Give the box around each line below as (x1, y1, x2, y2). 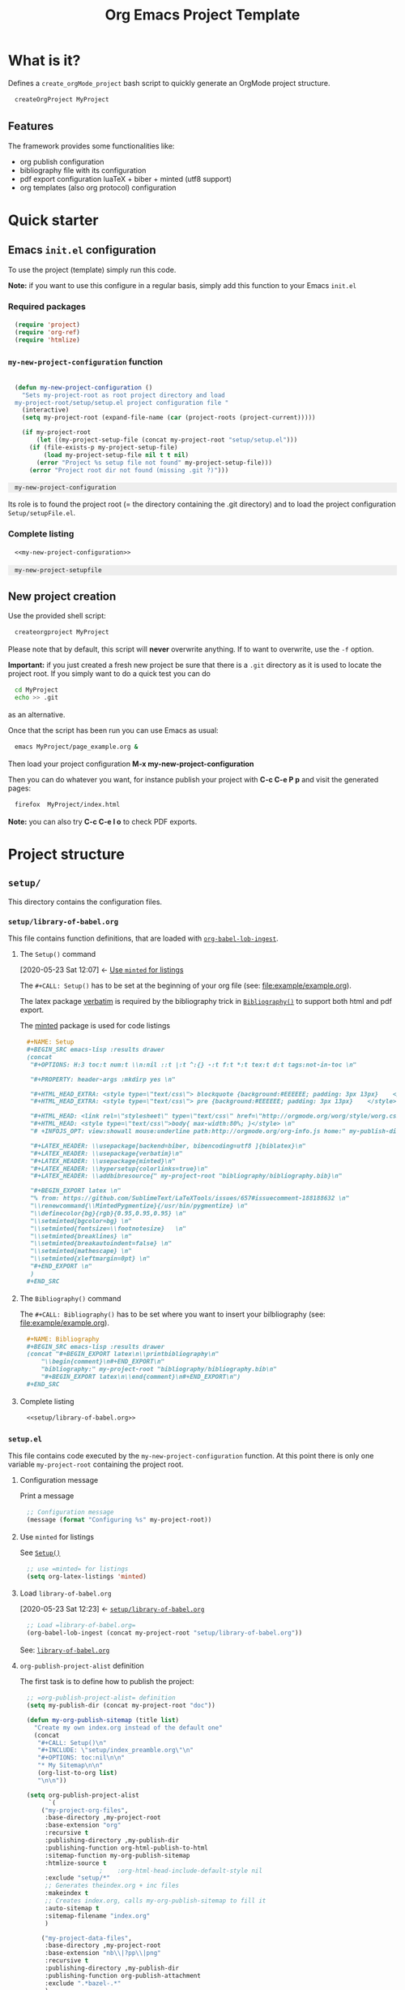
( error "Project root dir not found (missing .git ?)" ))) (28, 466, 229, 474)
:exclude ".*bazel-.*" (45, 1979, 122, 1988)
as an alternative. (8, 710, 66, 720)
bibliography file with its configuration (19, 165, 147, 175)
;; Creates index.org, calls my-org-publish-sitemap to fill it (45, 1897, 266, 1905)
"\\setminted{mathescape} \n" (29, 1247, 133, 1256)
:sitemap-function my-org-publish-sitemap (45, 1851, 190, 1859)
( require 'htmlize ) (15, 335, 80, 344)
